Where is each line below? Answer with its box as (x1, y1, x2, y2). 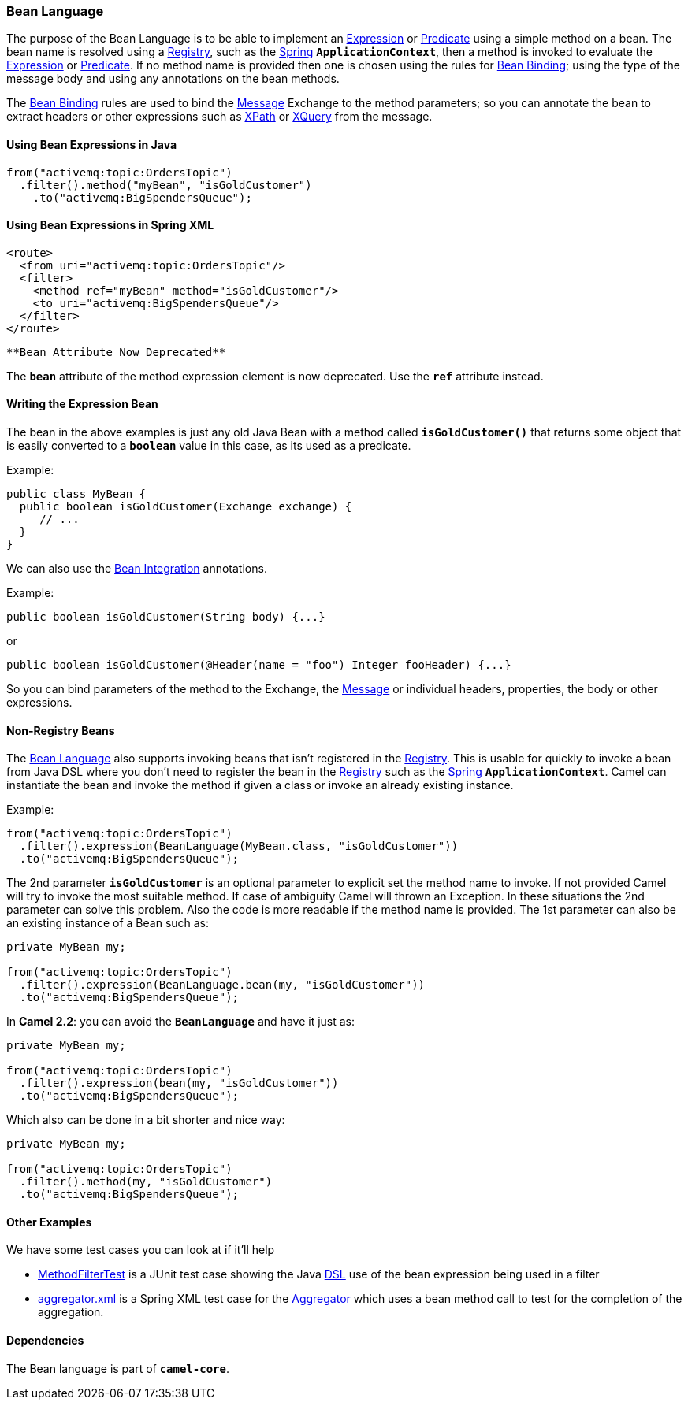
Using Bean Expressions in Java (6, 137, 177, 151)
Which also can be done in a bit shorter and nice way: (6, 1113, 285, 1127)
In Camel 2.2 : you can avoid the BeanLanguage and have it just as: (6, 1015, 355, 1029)
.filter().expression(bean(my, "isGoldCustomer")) (19, 1077, 339, 1090)
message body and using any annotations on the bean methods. (6, 72, 340, 86)
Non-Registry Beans (6, 723, 115, 737)
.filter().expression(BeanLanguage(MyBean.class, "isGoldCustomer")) (19, 840, 459, 853)
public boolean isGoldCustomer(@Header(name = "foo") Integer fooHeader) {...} (6, 658, 511, 672)
